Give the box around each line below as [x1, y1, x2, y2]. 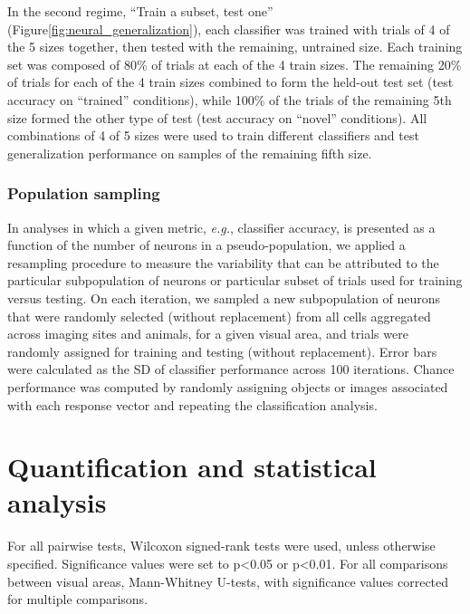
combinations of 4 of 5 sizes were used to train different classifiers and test [7, 126, 419, 145]
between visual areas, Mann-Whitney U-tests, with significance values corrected [7, 571, 449, 590]
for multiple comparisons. [7, 590, 149, 609]
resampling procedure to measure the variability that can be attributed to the [7, 253, 439, 272]
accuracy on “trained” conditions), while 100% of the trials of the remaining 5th [7, 90, 452, 109]
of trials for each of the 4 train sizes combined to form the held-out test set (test [7, 72, 454, 91]
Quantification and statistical [7, 448, 377, 485]
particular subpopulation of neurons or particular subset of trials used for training [7, 271, 463, 290]
